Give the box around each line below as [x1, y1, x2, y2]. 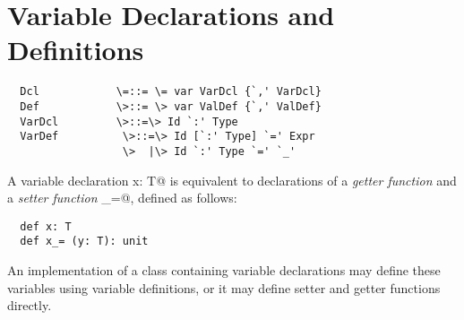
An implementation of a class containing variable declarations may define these [7, 261, 441, 280]
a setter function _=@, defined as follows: [7, 188, 237, 207]
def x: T [20, 220, 72, 233]
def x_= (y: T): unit [20, 235, 149, 248]
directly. [7, 296, 52, 315]
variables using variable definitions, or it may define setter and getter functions [7, 278, 441, 297]
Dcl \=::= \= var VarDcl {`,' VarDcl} [20, 85, 322, 99]
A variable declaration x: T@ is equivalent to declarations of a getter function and [7, 170, 457, 189]
